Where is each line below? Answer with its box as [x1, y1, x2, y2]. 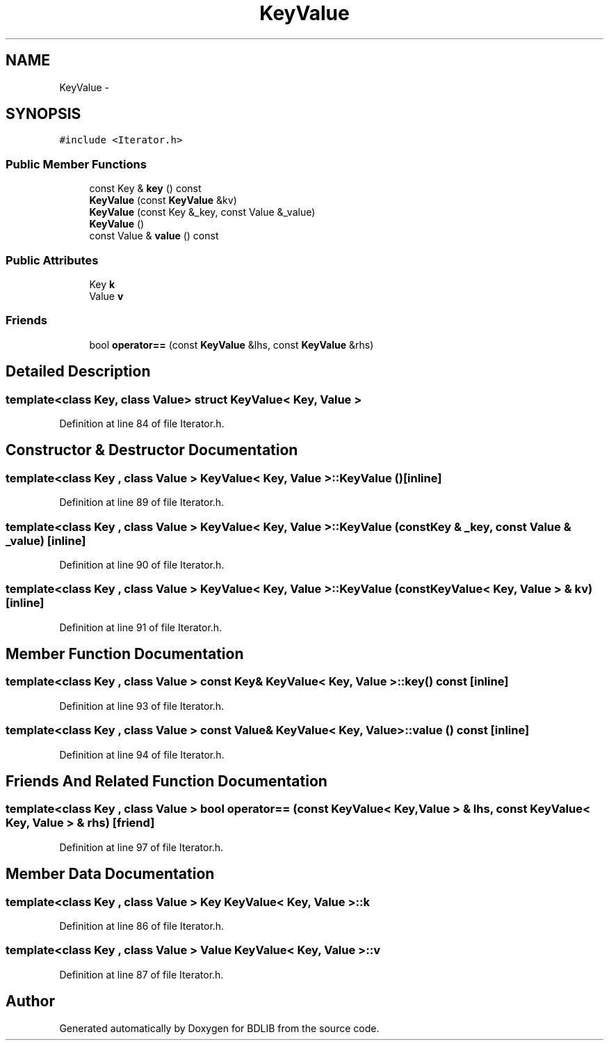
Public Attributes [6, 253, 99, 267]
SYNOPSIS [6, 105, 81, 123]
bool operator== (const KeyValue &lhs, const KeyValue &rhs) [89, 338, 374, 351]
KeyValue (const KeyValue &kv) [89, 194, 237, 207]
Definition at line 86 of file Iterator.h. [59, 920, 225, 933]
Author [6, 992, 55, 1011]
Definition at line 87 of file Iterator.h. [59, 968, 224, 981]
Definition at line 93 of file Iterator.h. [59, 699, 225, 712]
